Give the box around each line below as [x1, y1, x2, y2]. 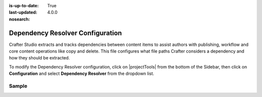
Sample [9, 83, 28, 89]
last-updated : [9, 10, 37, 15]
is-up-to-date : [9, 3, 39, 8]
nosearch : [9, 16, 30, 22]
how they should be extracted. [9, 55, 70, 61]
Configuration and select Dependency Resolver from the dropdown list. [9, 70, 155, 77]
